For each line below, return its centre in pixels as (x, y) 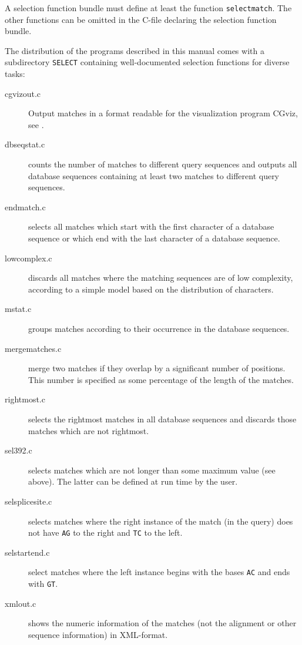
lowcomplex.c (28, 258)
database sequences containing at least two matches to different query (154, 175)
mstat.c (18, 309)
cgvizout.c (23, 93)
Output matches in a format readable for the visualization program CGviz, (163, 113)
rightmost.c (25, 399)
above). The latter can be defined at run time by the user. (133, 481)
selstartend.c (27, 552)
